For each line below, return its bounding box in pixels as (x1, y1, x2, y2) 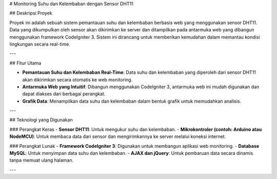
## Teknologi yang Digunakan (9, 117, 73, 123)
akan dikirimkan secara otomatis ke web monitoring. (22, 76, 133, 83)
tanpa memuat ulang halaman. (9, 157, 74, 164)
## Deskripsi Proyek (9, 10, 52, 16)
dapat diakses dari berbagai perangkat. (22, 91, 106, 97)
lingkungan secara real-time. (9, 41, 70, 47)
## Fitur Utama (9, 59, 42, 66)
